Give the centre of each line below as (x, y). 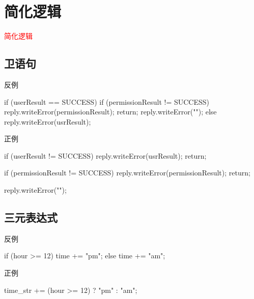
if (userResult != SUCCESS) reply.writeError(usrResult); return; (105, 155)
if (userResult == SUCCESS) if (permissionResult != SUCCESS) (107, 101)
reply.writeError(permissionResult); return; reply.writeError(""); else (110, 112)
